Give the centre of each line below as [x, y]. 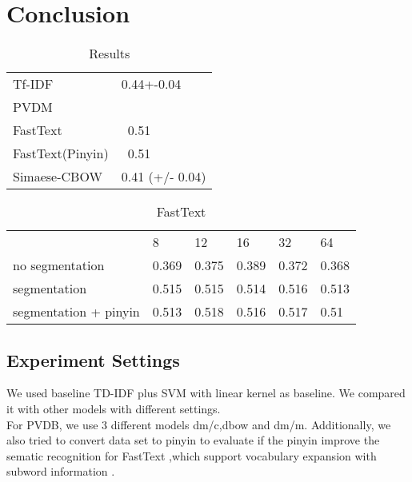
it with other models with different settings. [114, 408]
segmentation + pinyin [76, 312]
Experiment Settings [93, 359]
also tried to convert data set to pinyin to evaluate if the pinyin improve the [193, 440]
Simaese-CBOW [58, 177]
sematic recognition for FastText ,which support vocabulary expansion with [192, 455]
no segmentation [59, 265]
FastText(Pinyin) [61, 153]
